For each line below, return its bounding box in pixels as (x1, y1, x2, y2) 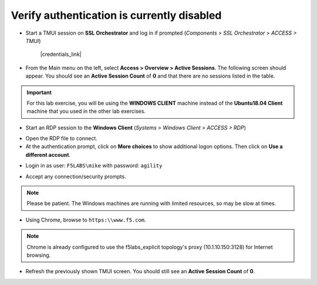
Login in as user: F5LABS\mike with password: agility (25, 162, 163, 169)
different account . (25, 151, 70, 158)
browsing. (26, 252, 51, 259)
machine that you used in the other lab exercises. (26, 108, 146, 115)
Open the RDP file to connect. (25, 135, 98, 142)
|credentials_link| (40, 51, 82, 58)
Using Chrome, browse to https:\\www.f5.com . (25, 216, 146, 223)
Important (26, 89, 52, 96)
